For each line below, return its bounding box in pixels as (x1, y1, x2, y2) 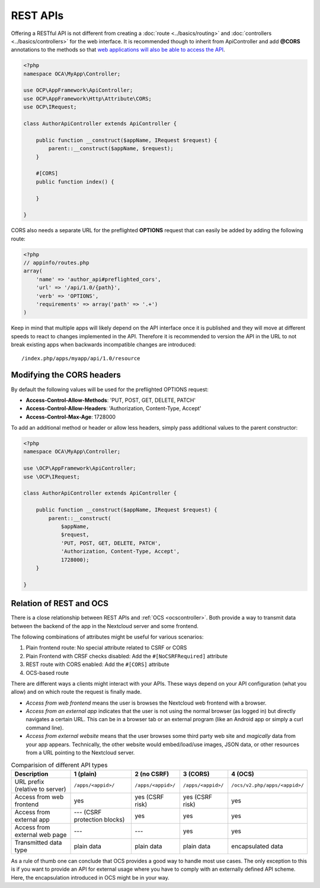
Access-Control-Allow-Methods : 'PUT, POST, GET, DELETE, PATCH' (25, 397, 196, 404)
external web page (14, 830, 67, 839)
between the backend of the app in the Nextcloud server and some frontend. (11, 622, 199, 629)
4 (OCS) (231, 769, 254, 778)
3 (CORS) (183, 769, 210, 778)
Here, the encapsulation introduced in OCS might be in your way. (11, 874, 170, 881)
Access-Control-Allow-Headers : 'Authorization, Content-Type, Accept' (25, 405, 201, 412)
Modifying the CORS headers (11, 370, 121, 380)
